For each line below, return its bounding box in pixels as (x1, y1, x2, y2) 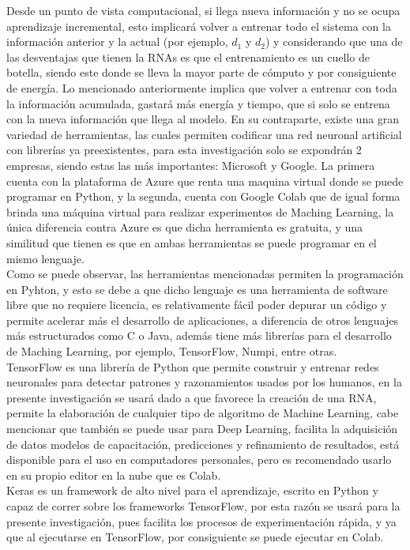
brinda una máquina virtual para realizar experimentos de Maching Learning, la (6, 203, 394, 220)
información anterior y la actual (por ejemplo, (6, 33, 228, 50)
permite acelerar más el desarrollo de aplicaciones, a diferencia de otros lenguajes (6, 311, 399, 328)
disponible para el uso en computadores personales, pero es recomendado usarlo (6, 451, 392, 468)
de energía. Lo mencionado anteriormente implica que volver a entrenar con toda (6, 79, 397, 96)
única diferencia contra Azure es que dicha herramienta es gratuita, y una (6, 219, 363, 235)
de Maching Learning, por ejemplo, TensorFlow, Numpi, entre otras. (6, 343, 337, 360)
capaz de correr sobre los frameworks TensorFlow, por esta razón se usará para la (6, 498, 401, 514)
